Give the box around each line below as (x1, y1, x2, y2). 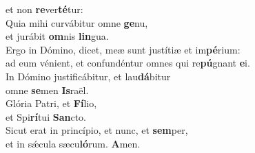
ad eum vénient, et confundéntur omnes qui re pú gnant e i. (6, 56, 250, 70)
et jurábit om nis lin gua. (6, 29, 109, 43)
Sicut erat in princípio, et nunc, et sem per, (6, 123, 188, 137)
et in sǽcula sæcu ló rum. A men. (6, 136, 141, 150)
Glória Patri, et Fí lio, (6, 96, 97, 110)
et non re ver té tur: (6, 2, 83, 16)
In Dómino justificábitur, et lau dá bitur (6, 69, 171, 83)
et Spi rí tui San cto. (6, 109, 86, 123)
